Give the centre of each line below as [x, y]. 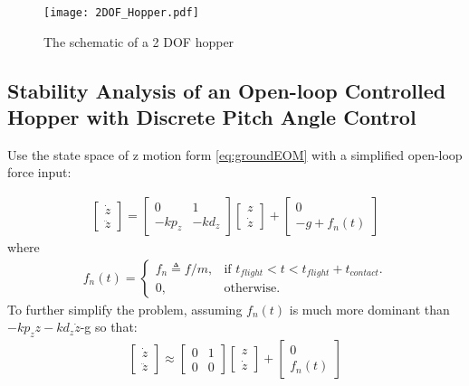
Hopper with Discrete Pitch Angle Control [212, 117]
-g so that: [109, 327]
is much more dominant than [369, 309]
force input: [39, 172]
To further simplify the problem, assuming [125, 309]
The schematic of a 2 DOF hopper [139, 41]
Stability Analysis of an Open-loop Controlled [227, 90]
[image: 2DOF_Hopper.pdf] [121, 13]
